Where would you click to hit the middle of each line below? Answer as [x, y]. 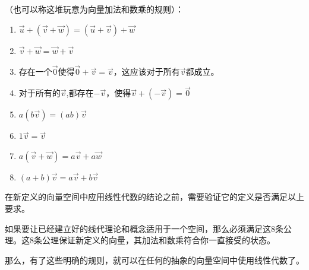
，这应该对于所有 [146, 72]
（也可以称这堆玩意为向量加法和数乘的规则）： [94, 9]
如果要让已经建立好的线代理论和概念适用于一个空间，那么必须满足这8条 [144, 228]
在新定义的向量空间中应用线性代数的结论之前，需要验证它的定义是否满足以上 [154, 197]
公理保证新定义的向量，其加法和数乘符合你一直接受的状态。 [158, 240]
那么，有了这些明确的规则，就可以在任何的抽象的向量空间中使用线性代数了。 [154, 260]
